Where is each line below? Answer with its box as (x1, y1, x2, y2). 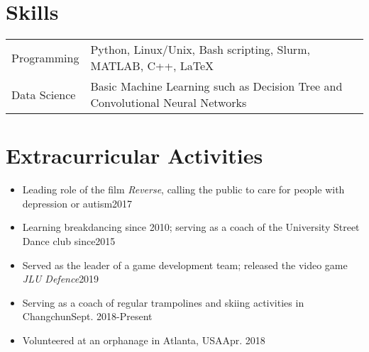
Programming (11, 49, 79, 66)
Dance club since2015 (22, 234, 116, 249)
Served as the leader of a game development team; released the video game (22, 257, 348, 272)
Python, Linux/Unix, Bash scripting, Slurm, (90, 41, 310, 58)
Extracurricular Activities (6, 141, 263, 170)
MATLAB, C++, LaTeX (90, 57, 214, 74)
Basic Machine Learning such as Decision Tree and (90, 78, 343, 95)
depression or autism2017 (22, 195, 133, 210)
